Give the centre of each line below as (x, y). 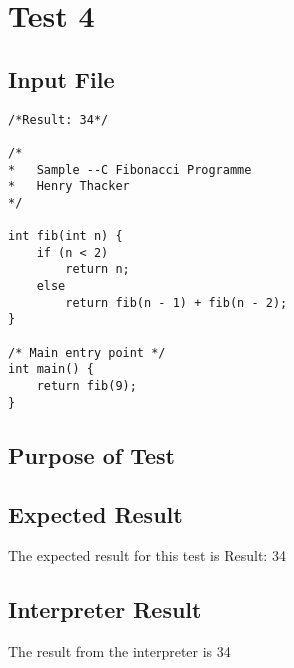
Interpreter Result (105, 609)
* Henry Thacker (69, 186)
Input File (61, 78)
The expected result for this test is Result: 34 (147, 555)
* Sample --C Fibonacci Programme (130, 169)
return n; (97, 269)
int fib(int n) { (65, 236)
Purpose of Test (91, 454)
